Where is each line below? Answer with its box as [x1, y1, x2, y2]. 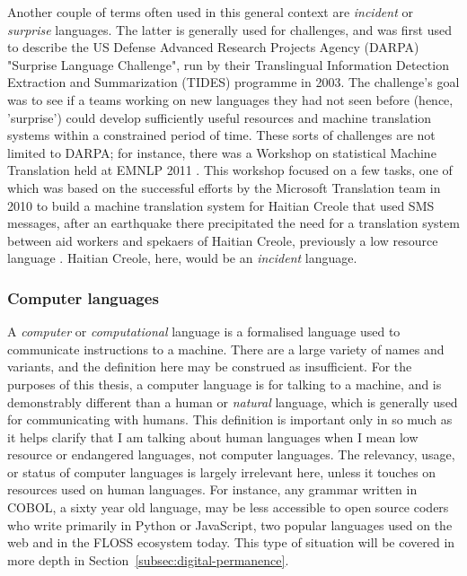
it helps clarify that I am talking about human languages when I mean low [7, 427, 419, 446]
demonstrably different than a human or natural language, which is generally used [7, 392, 458, 411]
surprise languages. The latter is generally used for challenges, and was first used [7, 20, 453, 39]
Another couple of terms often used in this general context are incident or [7, 3, 413, 21]
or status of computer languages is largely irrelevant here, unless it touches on [7, 462, 436, 481]
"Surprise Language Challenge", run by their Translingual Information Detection [7, 55, 449, 74]
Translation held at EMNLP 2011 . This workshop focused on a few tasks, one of [7, 161, 453, 179]
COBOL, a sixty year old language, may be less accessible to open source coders [7, 498, 449, 517]
